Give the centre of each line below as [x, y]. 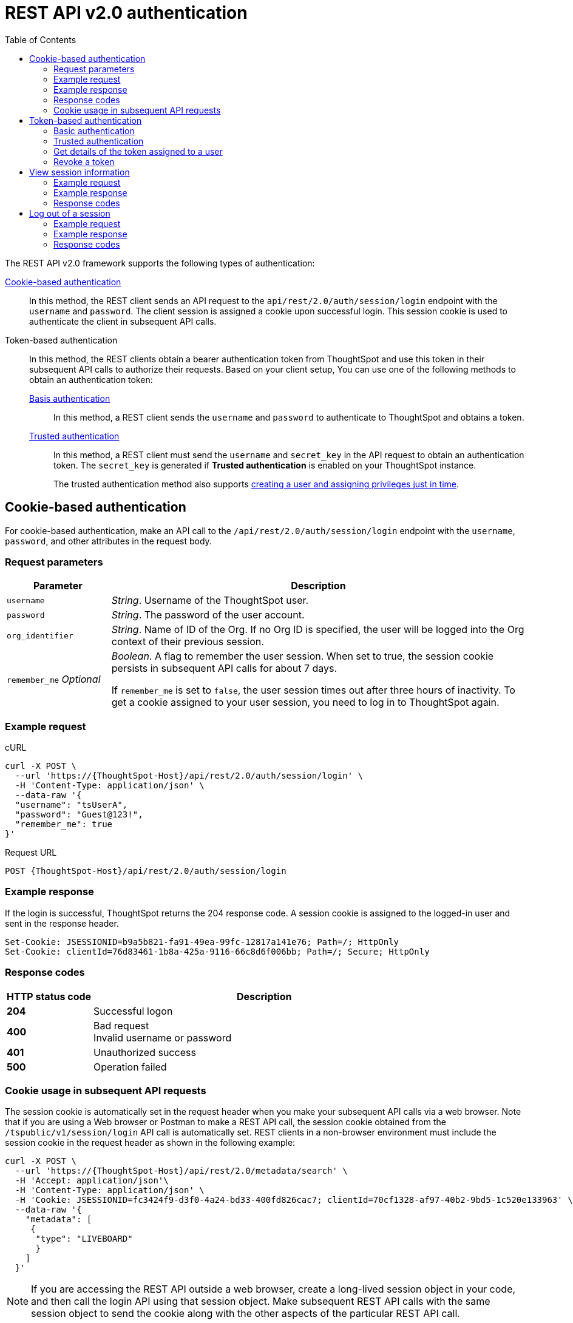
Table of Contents [41, 39]
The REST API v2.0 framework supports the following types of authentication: [160, 263]
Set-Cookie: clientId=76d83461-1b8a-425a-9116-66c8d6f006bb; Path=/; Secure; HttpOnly [217, 951]
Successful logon [133, 1011]
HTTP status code [49, 996]
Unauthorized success [145, 1052]
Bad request [121, 1025]
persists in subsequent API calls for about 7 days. [224, 668]
